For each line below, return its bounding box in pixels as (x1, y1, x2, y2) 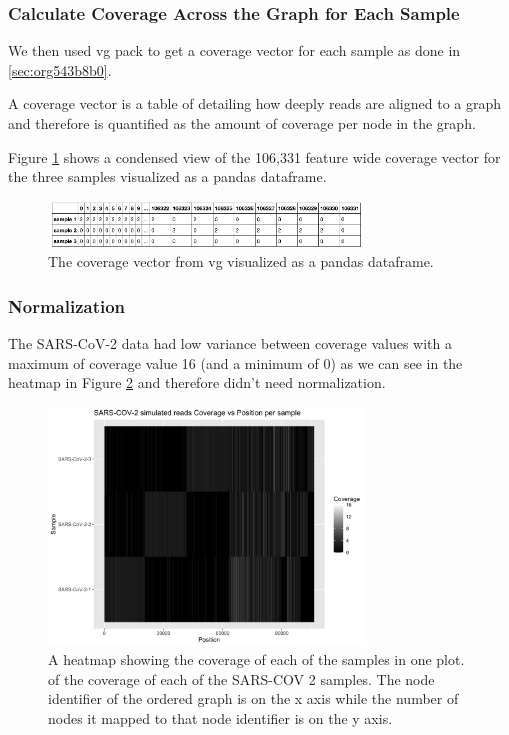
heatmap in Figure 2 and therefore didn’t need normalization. (8, 372, 386, 393)
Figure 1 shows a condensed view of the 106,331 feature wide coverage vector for (8, 146, 501, 167)
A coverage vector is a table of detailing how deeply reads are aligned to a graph (8, 93, 502, 114)
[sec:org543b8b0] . (8, 59, 112, 80)
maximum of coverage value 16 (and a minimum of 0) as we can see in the (8, 352, 463, 373)
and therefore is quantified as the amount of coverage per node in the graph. (8, 113, 476, 133)
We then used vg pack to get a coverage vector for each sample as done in (8, 40, 461, 61)
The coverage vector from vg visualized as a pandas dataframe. (48, 251, 434, 272)
